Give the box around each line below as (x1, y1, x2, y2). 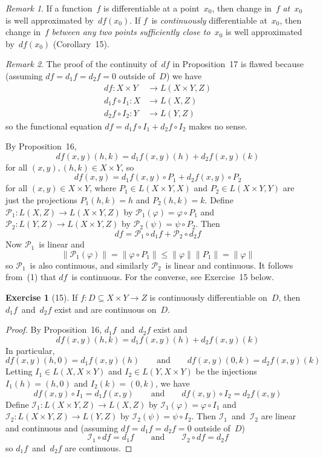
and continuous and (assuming (5, 421, 119, 434)
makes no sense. (189, 119, 247, 132)
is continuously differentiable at (151, 13, 267, 26)
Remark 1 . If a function (5, 2, 93, 14)
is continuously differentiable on (149, 291, 267, 304)
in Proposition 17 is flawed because (172, 57, 304, 70)
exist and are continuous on (54, 303, 157, 315)
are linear (261, 410, 296, 422)
